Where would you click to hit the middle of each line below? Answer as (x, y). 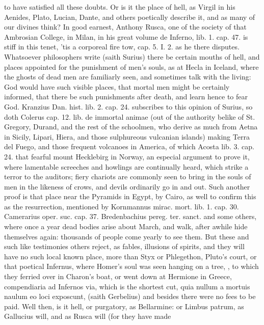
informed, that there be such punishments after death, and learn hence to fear (126, 97)
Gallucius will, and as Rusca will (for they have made (88, 316)
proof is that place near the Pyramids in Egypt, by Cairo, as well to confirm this (130, 196)
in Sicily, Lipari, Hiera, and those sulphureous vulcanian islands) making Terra (127, 136)
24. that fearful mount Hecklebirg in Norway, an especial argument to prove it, (127, 156)
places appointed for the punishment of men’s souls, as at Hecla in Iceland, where (131, 66)
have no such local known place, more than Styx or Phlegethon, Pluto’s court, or (130, 256)
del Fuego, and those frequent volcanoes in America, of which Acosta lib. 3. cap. (129, 146)
